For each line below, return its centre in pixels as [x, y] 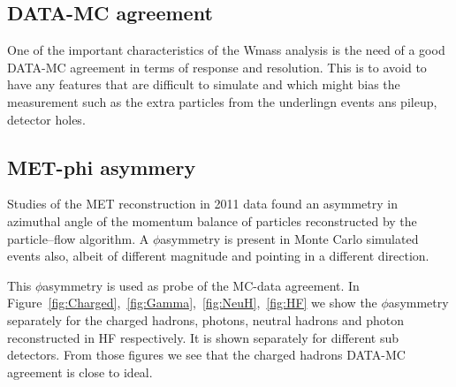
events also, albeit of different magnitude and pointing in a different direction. [218, 256]
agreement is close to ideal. [80, 372]
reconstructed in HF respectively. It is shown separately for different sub [203, 337]
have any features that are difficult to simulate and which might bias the [204, 84]
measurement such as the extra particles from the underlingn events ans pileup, [222, 101]
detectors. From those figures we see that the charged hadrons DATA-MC [206, 355]
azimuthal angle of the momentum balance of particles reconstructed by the [212, 220]
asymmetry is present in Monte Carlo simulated [289, 238]
